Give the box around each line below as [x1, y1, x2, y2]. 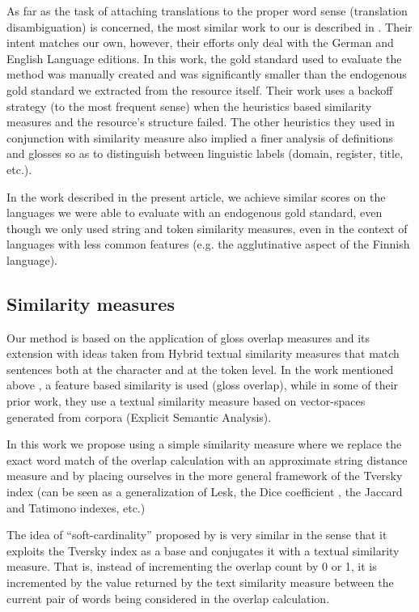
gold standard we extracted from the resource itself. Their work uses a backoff [6, 81, 393, 98]
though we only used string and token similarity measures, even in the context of [6, 219, 408, 236]
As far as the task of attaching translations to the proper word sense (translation [6, 2, 408, 19]
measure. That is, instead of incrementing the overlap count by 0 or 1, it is [6, 558, 377, 575]
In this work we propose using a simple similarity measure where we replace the [6, 436, 402, 453]
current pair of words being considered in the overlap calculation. [6, 589, 330, 606]
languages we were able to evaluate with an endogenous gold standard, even [6, 204, 383, 221]
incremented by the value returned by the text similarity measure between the [6, 574, 394, 591]
